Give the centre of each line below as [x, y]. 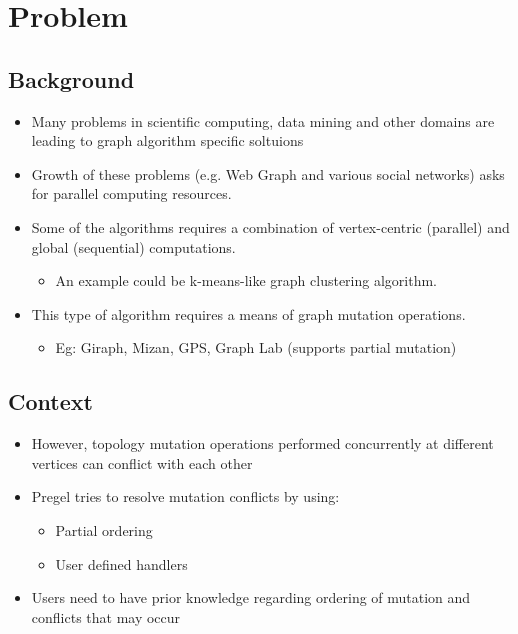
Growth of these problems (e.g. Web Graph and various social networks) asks [268, 173]
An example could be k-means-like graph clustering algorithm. [246, 280]
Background [71, 78]
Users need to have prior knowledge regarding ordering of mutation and [251, 597]
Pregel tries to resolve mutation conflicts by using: [185, 496]
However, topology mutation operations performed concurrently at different [262, 443]
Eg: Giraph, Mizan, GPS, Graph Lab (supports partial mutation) [256, 347]
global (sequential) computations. [133, 246]
